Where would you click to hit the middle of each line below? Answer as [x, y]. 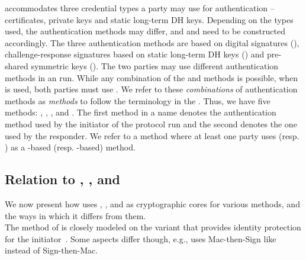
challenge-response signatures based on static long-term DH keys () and [135, 54]
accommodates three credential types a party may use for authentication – [140, 8]
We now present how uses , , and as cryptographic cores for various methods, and [152, 203]
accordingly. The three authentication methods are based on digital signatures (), [152, 42]
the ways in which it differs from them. [75, 215]
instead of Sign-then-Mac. [51, 250]
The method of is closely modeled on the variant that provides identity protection [153, 227]
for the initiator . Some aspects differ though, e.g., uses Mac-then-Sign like [141, 238]
